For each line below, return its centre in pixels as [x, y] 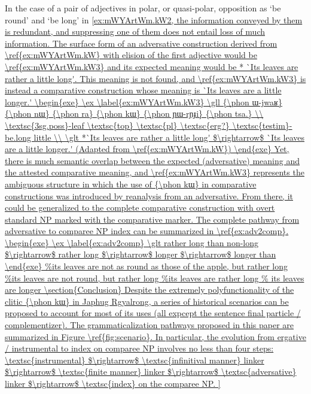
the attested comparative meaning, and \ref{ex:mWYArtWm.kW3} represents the [155, 172]
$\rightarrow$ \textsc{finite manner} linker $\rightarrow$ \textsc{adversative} [151, 372]
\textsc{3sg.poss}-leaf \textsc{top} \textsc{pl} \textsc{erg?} [117, 125]
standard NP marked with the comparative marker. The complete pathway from [152, 219]
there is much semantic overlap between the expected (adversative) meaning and [153, 160]
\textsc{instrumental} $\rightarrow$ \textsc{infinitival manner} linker [135, 360]
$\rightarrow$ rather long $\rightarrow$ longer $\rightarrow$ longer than [141, 254]
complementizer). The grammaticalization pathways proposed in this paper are [150, 325]
